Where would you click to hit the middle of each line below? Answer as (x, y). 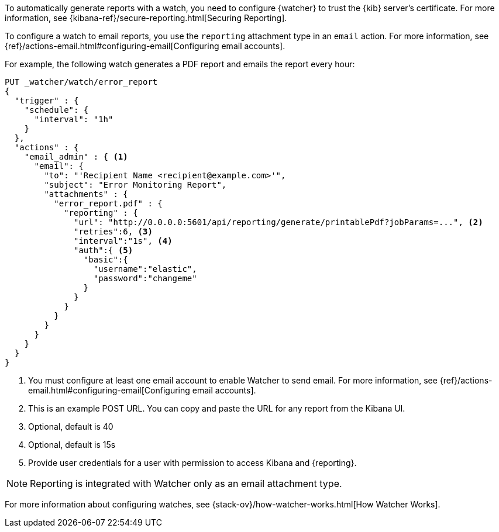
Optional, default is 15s (72, 445)
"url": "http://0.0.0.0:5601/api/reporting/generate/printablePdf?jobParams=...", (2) (278, 222)
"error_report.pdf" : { (108, 203)
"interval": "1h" (74, 119)
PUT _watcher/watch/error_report (81, 82)
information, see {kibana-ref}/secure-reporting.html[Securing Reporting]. (146, 18)
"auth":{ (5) (104, 250)
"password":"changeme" (145, 278)
